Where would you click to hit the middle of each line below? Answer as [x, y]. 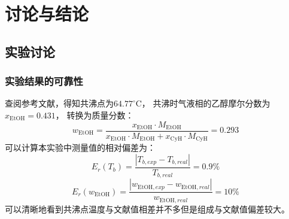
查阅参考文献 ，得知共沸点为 [59, 103]
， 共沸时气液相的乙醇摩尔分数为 [206, 103]
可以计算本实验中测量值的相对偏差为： [80, 147]
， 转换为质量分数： [95, 115]
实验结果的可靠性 [44, 81]
